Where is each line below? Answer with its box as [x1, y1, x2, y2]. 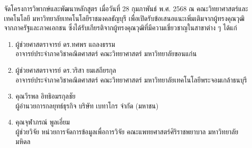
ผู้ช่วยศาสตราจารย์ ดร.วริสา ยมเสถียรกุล [15, 64, 116, 75]
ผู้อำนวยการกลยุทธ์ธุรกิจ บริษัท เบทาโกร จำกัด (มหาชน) [15, 100, 159, 110]
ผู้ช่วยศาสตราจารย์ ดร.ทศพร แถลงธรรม [15, 39, 115, 49]
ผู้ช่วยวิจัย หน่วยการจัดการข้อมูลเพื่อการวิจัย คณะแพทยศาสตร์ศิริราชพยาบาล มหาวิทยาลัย [15, 126, 238, 136]
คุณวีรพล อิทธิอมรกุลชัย [15, 91, 76, 101]
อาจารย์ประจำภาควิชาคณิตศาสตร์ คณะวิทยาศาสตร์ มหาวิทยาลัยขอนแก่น [15, 48, 197, 59]
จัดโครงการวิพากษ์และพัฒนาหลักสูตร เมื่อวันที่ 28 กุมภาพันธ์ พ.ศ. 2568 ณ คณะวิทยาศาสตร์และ [4, 3, 248, 13]
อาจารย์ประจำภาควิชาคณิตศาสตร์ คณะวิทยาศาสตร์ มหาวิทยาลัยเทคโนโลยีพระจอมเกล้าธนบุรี [15, 74, 247, 85]
